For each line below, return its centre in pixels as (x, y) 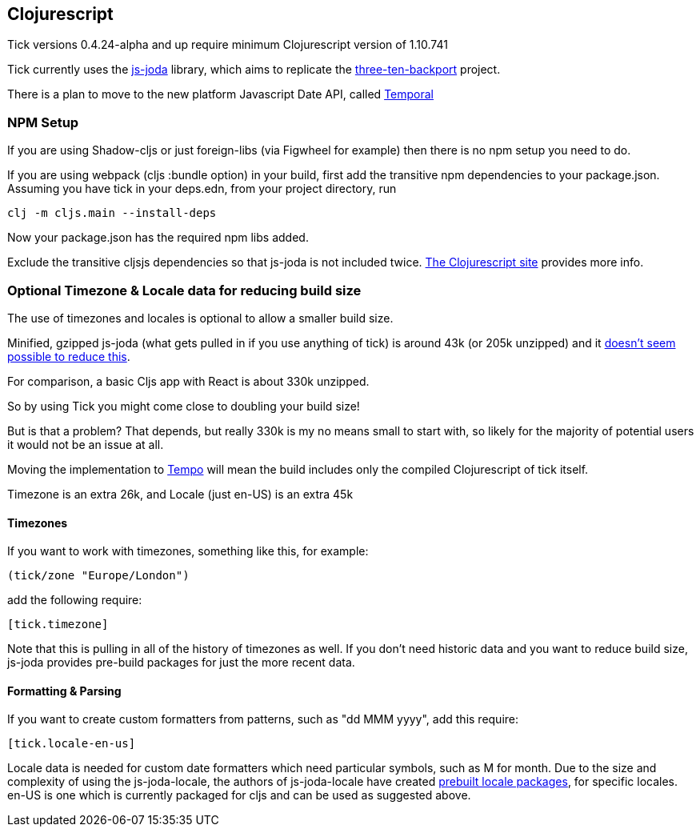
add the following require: (75, 600)
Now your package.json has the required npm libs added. (158, 238)
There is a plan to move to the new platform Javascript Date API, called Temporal (220, 94)
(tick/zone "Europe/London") (98, 576)
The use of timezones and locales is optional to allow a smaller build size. (200, 318)
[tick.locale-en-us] (72, 744)
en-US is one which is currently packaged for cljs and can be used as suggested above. (239, 795)
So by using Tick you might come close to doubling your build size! (184, 406)
